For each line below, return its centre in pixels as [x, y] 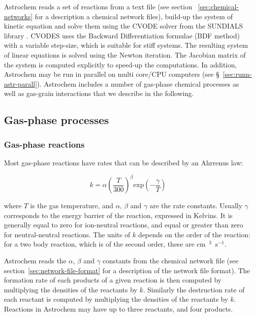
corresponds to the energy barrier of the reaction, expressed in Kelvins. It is [118, 215]
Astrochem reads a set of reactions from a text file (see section [98, 6]
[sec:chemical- [218, 6]
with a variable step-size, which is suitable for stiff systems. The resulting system [126, 45]
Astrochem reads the [35, 260]
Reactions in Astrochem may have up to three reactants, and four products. [118, 308]
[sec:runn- [237, 74]
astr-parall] [21, 83]
